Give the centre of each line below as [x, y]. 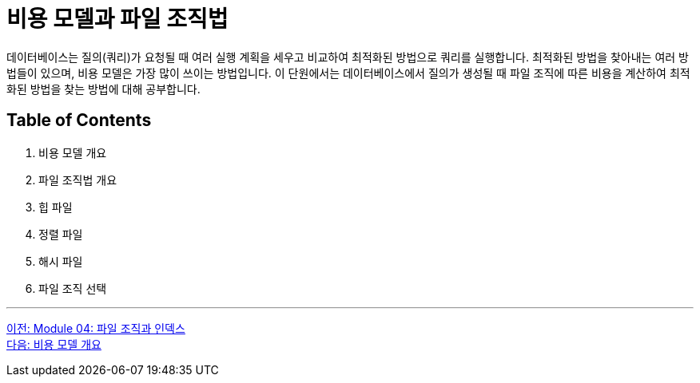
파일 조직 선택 [73, 288]
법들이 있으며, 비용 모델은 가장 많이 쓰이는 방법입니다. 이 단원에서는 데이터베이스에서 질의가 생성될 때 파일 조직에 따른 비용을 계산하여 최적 [348, 73]
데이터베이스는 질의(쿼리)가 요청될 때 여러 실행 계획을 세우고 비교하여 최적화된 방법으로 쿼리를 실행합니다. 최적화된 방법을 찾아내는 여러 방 [348, 57]
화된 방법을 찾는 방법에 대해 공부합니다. [103, 89]
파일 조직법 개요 [78, 180]
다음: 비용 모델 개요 [54, 344]
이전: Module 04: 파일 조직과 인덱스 [96, 328]
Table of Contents [79, 120]
